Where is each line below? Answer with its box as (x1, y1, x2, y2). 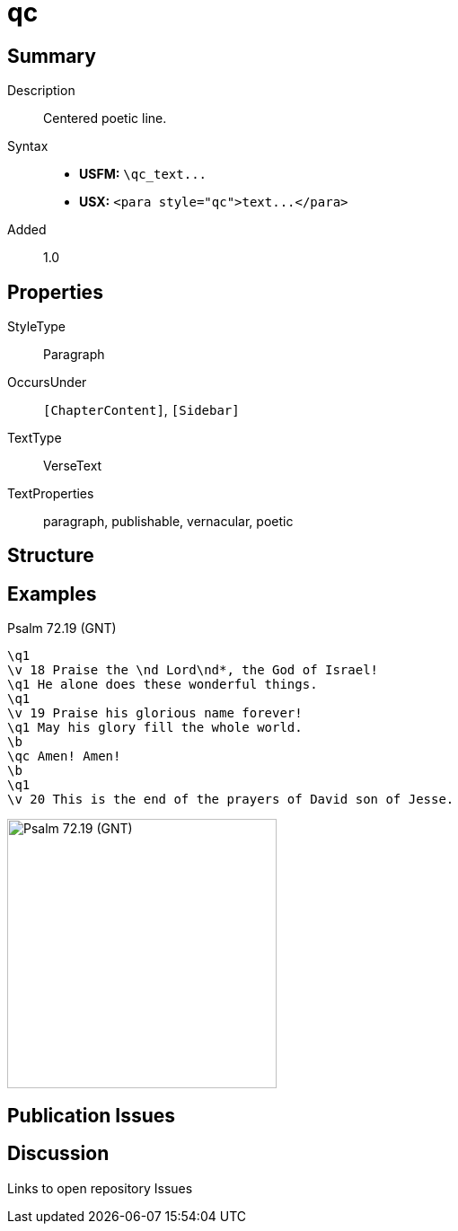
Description (7, 83, 75, 99)
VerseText (43, 458, 102, 474)
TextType (7, 430, 62, 446)
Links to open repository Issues (7, 1180, 193, 1196)
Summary (7, 44, 96, 67)
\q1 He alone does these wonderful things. (7, 677, 318, 692)
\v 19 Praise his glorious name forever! (7, 706, 303, 721)
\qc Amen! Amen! (7, 749, 121, 764)
